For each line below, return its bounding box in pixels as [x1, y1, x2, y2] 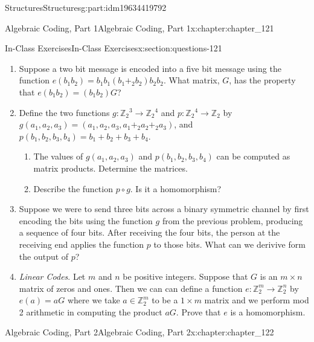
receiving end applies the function [19, 237, 144, 250]
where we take [67, 294, 120, 306]
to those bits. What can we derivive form [153, 237, 306, 250]
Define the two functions [19, 106, 110, 118]
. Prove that [176, 305, 221, 318]
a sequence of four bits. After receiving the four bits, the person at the [19, 226, 280, 239]
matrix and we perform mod [204, 294, 309, 306]
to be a [152, 294, 178, 306]
